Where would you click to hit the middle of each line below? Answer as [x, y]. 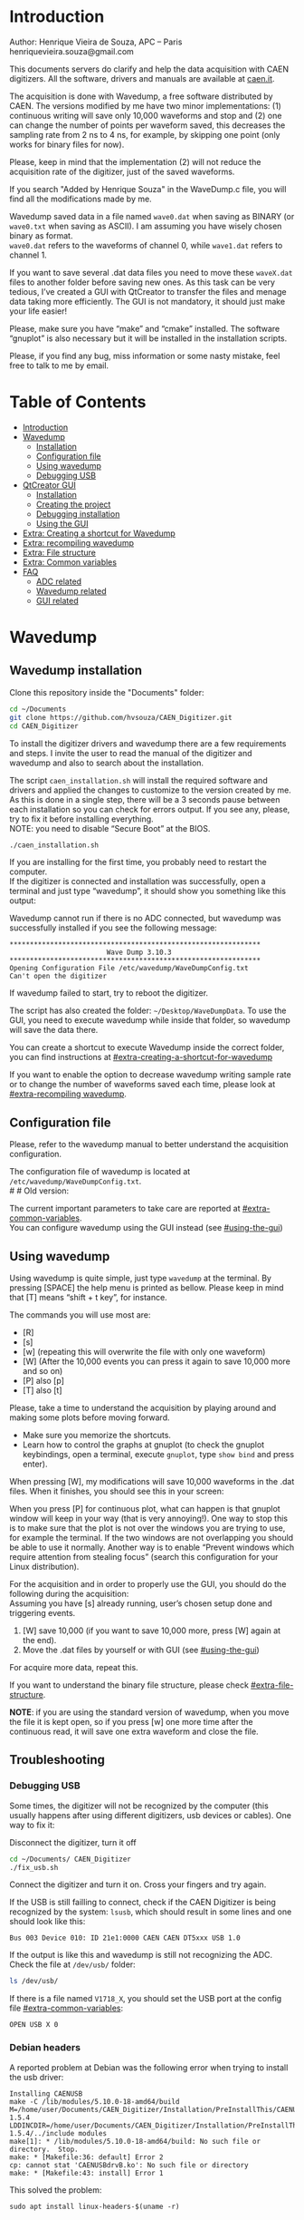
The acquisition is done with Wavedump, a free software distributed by [141, 96]
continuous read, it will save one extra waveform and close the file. [134, 1731]
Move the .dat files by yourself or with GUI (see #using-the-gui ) [141, 1650]
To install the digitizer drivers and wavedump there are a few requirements [148, 743]
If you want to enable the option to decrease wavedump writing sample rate [150, 1075]
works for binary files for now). [67, 144]
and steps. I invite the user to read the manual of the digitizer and [131, 753]
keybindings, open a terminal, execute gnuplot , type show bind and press [158, 1454]
